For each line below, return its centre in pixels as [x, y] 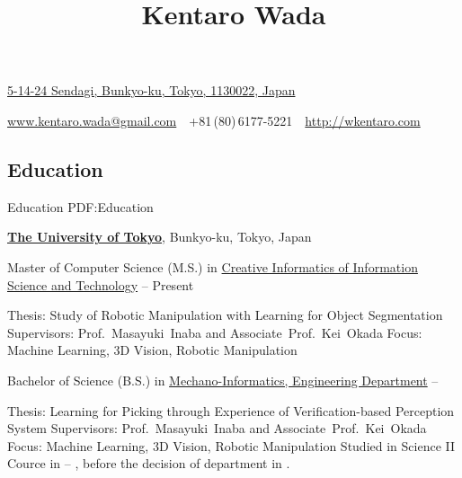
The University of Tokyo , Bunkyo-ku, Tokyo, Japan [160, 237]
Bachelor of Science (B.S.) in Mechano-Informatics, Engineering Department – [223, 380]
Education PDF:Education [80, 206]
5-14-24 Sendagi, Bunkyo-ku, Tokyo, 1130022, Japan [151, 90]
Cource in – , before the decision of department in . [149, 463]
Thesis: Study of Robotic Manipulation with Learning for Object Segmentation [225, 315]
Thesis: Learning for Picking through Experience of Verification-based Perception [231, 410]
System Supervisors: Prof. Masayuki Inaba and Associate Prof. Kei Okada [217, 428]
